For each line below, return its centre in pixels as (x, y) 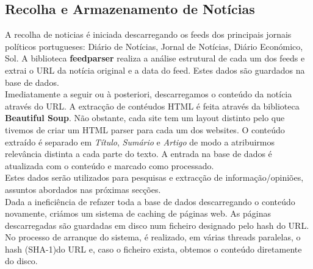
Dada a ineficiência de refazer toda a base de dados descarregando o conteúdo (150, 201)
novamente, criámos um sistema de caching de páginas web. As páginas (138, 213)
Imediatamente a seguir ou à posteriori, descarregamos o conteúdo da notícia (149, 94)
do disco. (21, 261)
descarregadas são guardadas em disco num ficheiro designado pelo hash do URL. (157, 225)
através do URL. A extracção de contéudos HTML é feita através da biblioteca (152, 106)
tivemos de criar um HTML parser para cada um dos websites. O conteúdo (145, 129)
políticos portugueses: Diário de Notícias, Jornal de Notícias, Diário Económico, (154, 46)
